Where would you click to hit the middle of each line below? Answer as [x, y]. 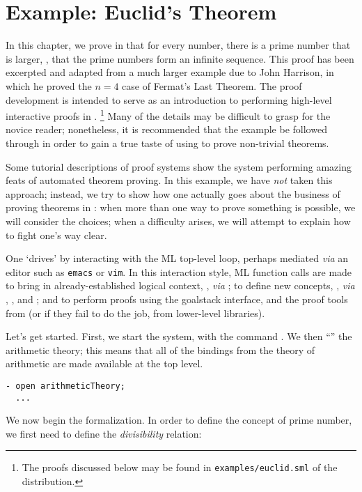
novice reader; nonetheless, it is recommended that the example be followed [166, 129]
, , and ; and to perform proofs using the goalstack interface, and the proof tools [177, 299]
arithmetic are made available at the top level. [104, 363]
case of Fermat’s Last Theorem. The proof [212, 85]
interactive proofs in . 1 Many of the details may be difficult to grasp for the [168, 115]
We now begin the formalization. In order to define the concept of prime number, [179, 420]
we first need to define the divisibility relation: [104, 433]
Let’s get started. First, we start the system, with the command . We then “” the [179, 336]
